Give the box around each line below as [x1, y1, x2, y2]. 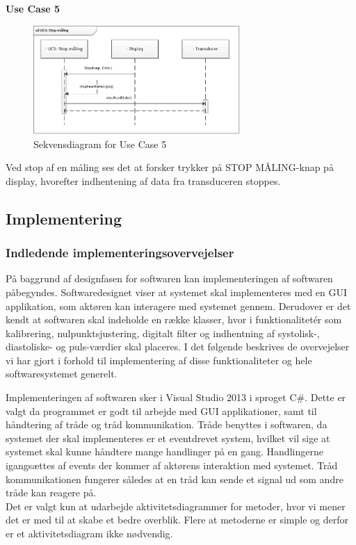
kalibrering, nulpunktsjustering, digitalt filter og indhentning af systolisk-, [6, 325, 320, 340]
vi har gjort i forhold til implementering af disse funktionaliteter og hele [6, 352, 312, 367]
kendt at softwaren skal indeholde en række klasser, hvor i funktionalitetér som [6, 312, 342, 327]
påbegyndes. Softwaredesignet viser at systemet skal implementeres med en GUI [6, 284, 348, 299]
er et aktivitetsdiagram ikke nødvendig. [6, 526, 173, 541]
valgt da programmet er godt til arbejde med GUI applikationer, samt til [6, 403, 317, 418]
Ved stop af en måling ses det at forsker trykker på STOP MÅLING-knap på [6, 160, 334, 174]
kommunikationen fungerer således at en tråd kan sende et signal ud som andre [6, 471, 343, 486]
